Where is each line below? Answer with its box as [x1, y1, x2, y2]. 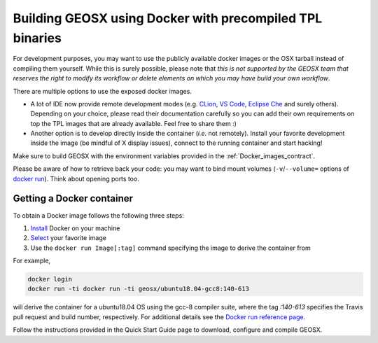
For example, [13, 256, 51, 265]
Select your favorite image [30, 234, 106, 242]
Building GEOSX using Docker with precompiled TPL [13, 10, 323, 26]
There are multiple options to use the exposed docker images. [13, 87, 192, 95]
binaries [13, 30, 62, 45]
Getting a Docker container [13, 192, 133, 204]
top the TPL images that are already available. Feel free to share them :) [30, 119, 237, 127]
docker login [27, 275, 73, 283]
